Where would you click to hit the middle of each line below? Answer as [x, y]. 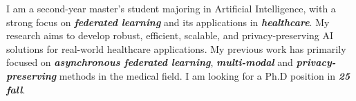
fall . [16, 89]
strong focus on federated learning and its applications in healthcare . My [168, 22]
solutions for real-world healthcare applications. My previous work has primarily [176, 48]
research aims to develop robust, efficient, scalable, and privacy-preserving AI [170, 35]
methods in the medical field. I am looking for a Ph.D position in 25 [205, 75]
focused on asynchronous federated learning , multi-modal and [150, 62]
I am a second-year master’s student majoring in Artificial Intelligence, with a [171, 8]
